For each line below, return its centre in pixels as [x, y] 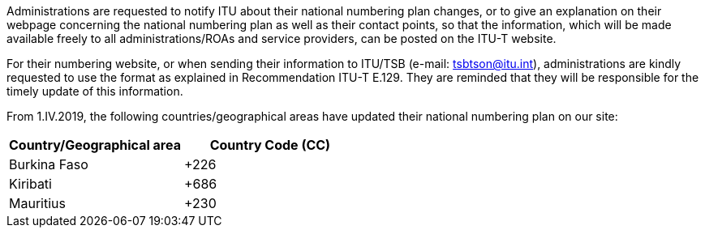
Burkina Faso [49, 164]
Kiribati [30, 184]
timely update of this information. [95, 91]
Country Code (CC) [270, 145]
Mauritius [37, 203]
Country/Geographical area [95, 145]
